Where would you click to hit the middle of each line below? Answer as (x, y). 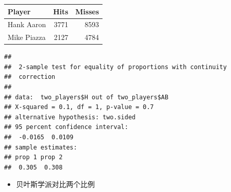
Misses (87, 11)
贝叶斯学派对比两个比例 (55, 184)
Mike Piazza (27, 37)
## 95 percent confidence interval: (66, 127)
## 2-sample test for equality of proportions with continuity (116, 67)
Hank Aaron (27, 24)
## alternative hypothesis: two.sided (70, 117)
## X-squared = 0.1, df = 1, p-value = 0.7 (79, 107)
